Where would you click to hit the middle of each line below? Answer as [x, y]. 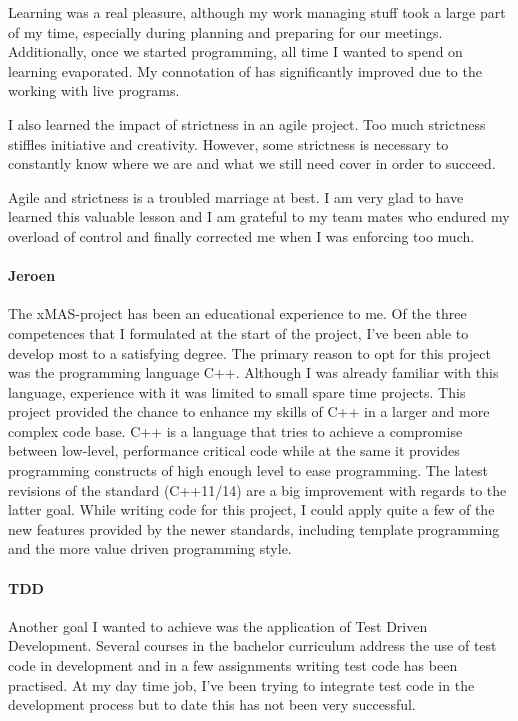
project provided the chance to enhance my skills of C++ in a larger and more [249, 411]
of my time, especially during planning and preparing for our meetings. [225, 31]
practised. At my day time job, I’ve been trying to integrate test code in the [241, 684]
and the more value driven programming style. [150, 548]
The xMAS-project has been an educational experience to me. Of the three [237, 313]
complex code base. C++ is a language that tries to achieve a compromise [235, 430]
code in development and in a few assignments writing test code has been [233, 665]
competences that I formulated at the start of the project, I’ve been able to [238, 332]
